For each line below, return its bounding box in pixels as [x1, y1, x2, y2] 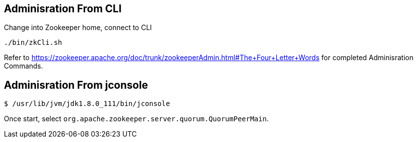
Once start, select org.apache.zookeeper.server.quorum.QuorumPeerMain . [4, 114, 269, 123]
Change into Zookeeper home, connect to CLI [4, 23, 152, 32]
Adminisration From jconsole [4, 78, 148, 91]
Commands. [4, 62, 43, 71]
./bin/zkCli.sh [4, 38, 63, 47]
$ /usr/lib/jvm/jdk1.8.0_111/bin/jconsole [4, 100, 170, 108]
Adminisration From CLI [4, 2, 122, 15]
